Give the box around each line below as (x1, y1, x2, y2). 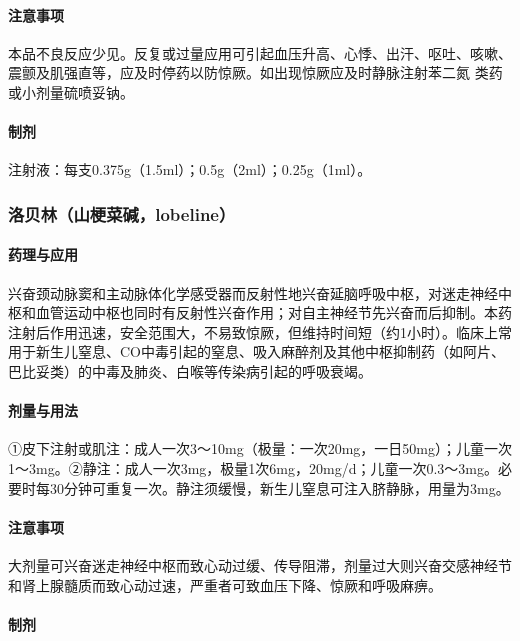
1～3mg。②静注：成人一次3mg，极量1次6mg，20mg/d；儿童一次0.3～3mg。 (8, 457, 498, 478)
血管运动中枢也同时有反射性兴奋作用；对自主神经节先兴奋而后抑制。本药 (35, 302, 512, 323)
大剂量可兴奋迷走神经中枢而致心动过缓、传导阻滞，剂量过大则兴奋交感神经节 (8, 554, 512, 575)
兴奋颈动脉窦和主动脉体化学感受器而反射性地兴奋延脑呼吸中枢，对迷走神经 (8, 282, 498, 303)
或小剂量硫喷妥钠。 (8, 81, 134, 102)
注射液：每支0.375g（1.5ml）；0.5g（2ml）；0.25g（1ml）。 (8, 159, 372, 180)
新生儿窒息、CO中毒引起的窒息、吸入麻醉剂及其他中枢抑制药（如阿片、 (35, 341, 505, 362)
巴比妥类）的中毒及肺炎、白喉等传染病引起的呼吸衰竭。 (8, 360, 372, 381)
